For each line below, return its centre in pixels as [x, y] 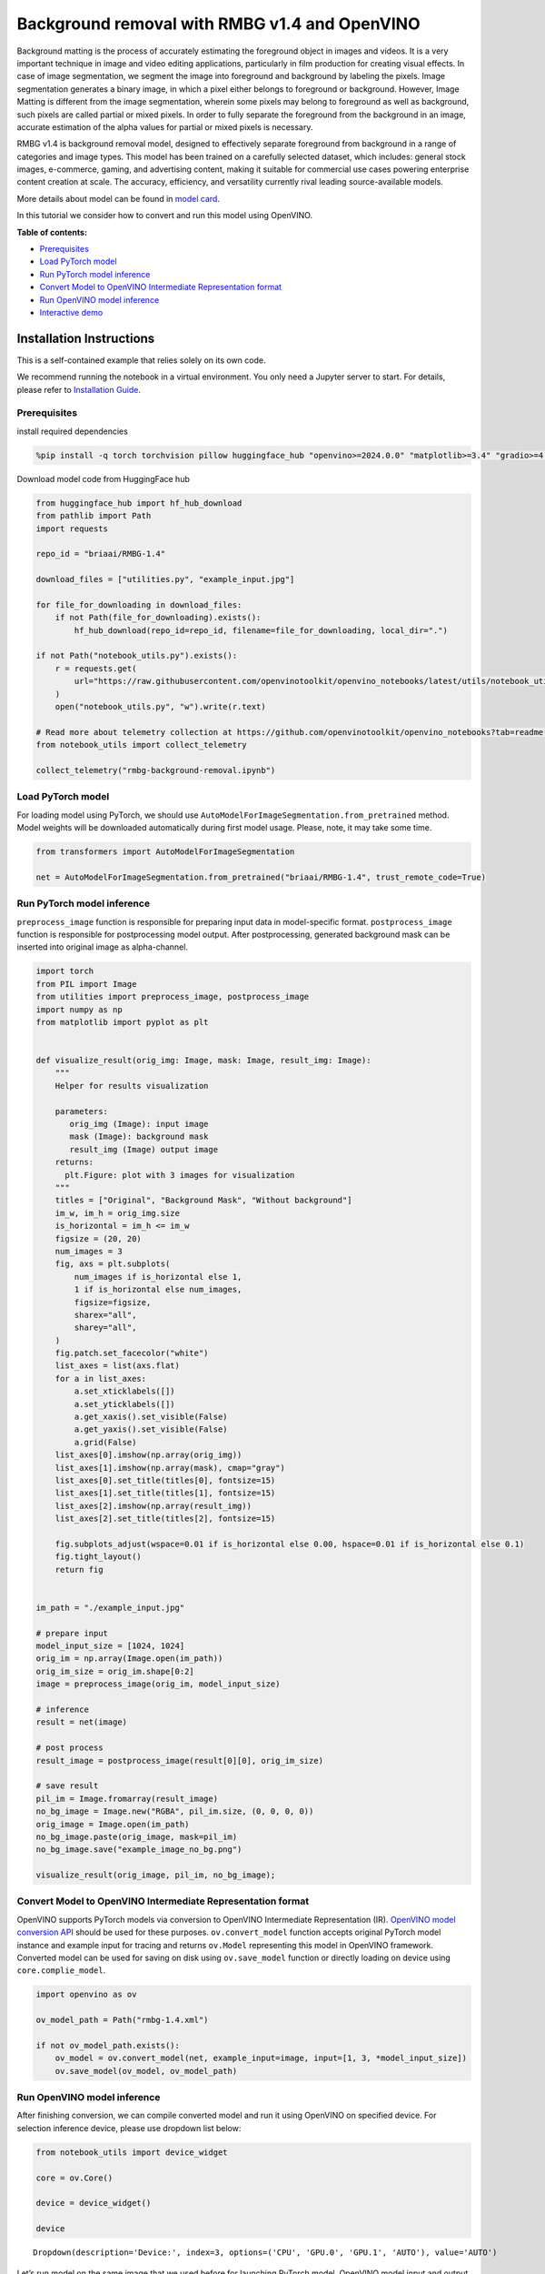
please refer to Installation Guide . [79, 389]
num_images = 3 [89, 1251]
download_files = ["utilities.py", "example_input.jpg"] [165, 579]
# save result [67, 1786]
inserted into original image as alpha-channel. [102, 947]
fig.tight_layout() [99, 1557]
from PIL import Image [86, 984]
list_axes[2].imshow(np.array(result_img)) [153, 1506]
